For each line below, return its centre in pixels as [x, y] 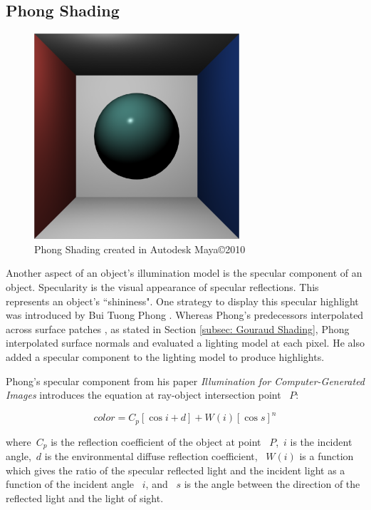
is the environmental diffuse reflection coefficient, [151, 456]
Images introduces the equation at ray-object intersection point [143, 395]
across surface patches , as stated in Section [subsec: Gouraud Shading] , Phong [178, 328]
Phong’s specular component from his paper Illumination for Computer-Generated [185, 381]
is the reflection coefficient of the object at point [156, 441]
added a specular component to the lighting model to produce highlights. [165, 356]
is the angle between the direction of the [272, 484]
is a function [326, 456]
